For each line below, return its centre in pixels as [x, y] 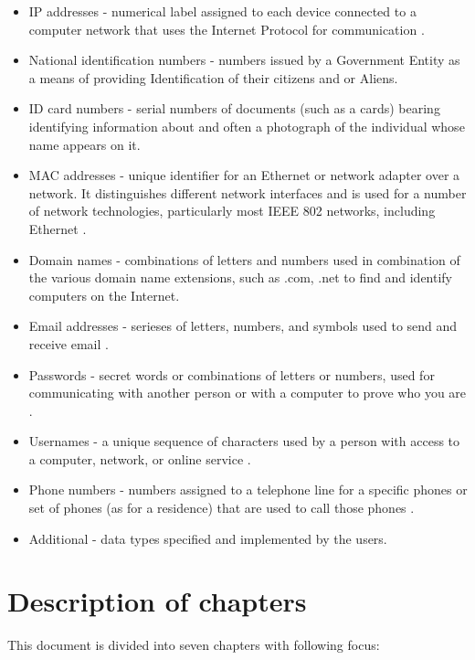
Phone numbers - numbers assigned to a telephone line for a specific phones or [248, 490]
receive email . [69, 343]
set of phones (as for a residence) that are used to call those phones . [222, 508]
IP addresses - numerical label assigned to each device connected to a [222, 11]
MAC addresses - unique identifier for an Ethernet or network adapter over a [244, 175]
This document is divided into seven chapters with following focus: [194, 645]
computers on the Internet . [104, 295]
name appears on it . [84, 144]
